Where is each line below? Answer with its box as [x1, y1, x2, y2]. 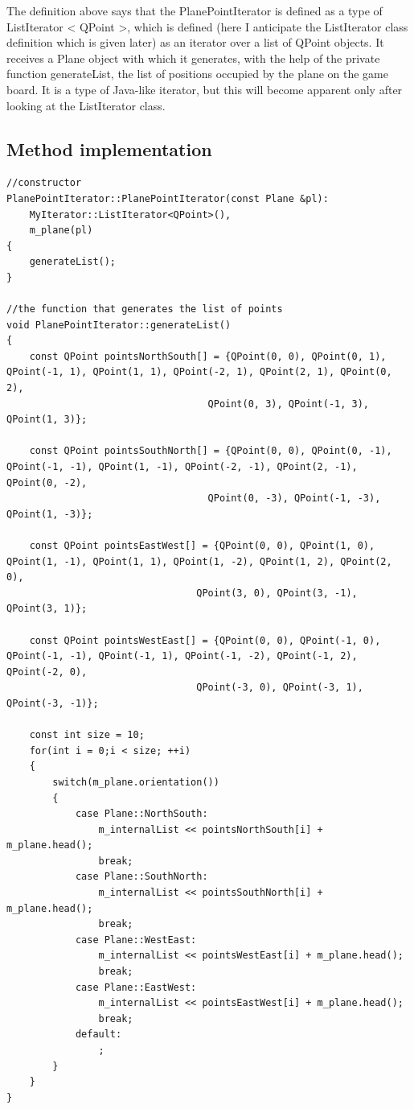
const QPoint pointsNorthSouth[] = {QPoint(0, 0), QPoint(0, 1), [29, 350, 387, 362]
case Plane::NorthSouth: [75, 808, 208, 820]
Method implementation [6, 136, 212, 161]
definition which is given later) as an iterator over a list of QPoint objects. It [6, 34, 384, 51]
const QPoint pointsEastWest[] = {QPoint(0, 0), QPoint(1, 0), [29, 540, 375, 552]
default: [75, 1029, 122, 1041]
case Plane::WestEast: [75, 934, 197, 946]
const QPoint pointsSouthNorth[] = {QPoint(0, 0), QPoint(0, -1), [29, 445, 392, 457]
